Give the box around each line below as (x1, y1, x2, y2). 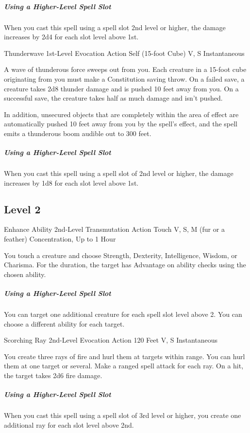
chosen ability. (4, 269, 46, 279)
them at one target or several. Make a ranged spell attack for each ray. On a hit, (4, 361, 244, 371)
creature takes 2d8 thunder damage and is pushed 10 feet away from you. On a (4, 83, 239, 93)
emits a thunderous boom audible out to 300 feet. (4, 128, 151, 138)
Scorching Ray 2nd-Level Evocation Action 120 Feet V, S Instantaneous (4, 335, 218, 345)
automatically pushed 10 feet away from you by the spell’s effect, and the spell (4, 119, 237, 129)
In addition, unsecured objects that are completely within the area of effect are (4, 109, 239, 119)
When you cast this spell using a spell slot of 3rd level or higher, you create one (4, 410, 241, 420)
